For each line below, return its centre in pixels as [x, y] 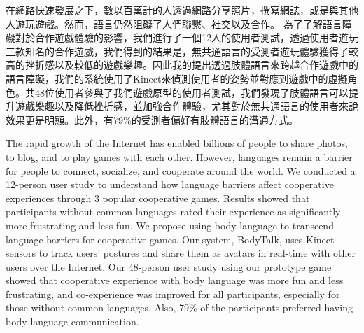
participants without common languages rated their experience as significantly [173, 212]
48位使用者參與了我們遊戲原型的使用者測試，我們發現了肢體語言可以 [191, 92]
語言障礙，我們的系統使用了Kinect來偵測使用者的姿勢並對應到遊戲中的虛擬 [177, 78]
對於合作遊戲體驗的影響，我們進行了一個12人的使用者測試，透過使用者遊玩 [187, 37]
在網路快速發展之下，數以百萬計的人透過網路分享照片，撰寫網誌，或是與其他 [182, 10]
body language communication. [72, 321]
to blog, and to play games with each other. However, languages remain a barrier [179, 156]
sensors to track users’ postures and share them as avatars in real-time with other [181, 253]
